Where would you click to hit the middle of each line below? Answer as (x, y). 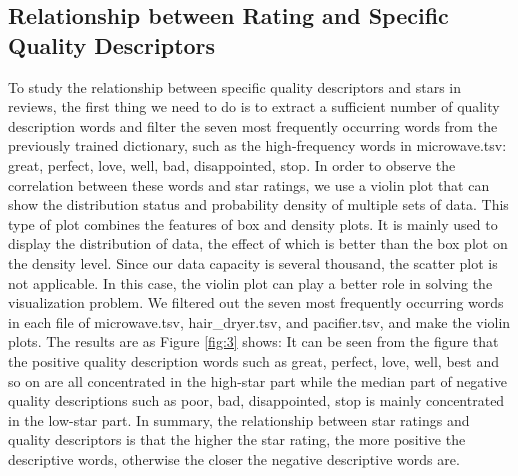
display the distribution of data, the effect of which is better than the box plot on (258, 243)
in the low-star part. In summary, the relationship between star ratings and (239, 419)
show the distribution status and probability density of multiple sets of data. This (258, 204)
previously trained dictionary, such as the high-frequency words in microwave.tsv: (257, 145)
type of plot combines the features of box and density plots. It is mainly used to (253, 223)
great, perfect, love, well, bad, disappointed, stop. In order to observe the (232, 164)
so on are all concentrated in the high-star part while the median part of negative (257, 380)
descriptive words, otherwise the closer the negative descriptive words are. (234, 458)
